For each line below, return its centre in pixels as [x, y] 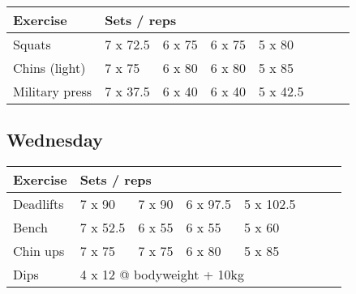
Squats [32, 44]
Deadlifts [39, 204]
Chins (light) [49, 68]
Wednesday [55, 140]
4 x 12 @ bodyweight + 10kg [162, 275]
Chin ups [39, 251]
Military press [53, 91]
